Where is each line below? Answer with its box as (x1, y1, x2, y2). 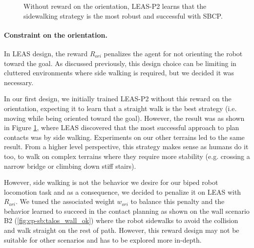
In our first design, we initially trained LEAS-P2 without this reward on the (4, 93, 232, 104)
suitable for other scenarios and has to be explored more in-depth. (4, 234, 202, 245)
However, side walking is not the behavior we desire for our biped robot (4, 177, 218, 187)
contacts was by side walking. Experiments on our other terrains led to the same (4, 132, 245, 142)
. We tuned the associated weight (16, 196, 115, 206)
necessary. (4, 77, 34, 87)
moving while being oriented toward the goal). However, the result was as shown (4, 113, 245, 123)
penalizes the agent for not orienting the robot (104, 48, 243, 58)
